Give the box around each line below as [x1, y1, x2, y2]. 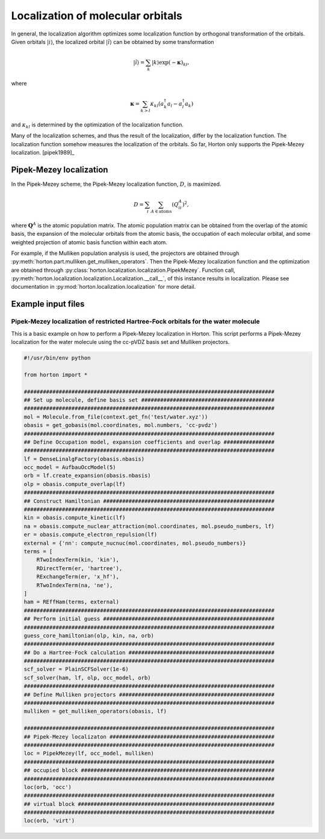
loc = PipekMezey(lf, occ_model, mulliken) [23, 750, 155, 757]
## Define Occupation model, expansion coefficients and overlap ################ [23, 438, 275, 445]
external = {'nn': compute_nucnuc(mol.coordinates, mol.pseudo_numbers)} [23, 539, 246, 547]
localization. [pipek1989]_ [11, 149, 75, 156]
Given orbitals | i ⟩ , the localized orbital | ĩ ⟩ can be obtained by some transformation [11, 38, 214, 45]
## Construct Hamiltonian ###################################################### [23, 497, 275, 505]
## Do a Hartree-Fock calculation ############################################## [23, 649, 275, 656]
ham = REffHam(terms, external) [23, 598, 120, 606]
